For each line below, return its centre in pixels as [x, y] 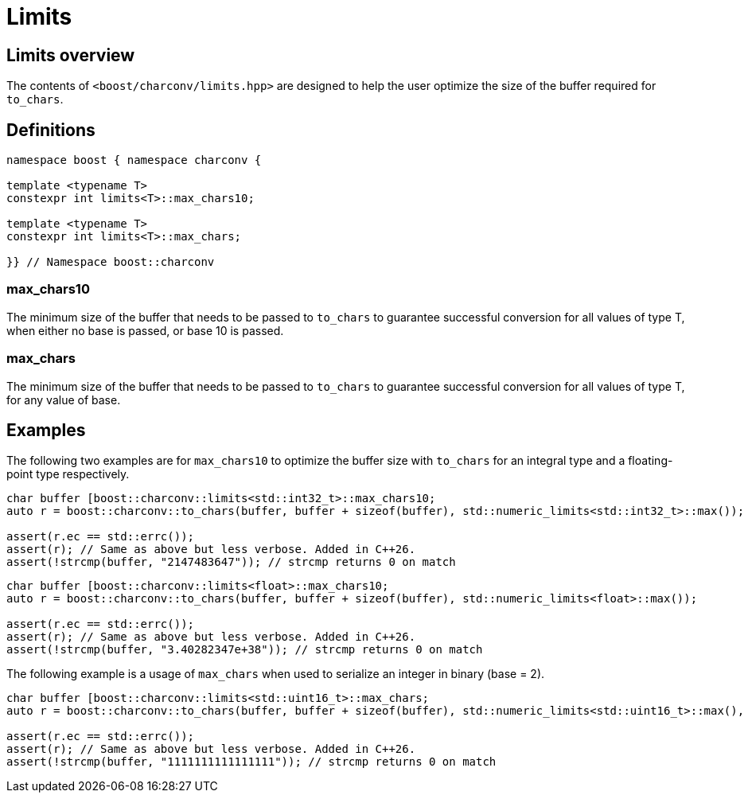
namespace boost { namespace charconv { [134, 160]
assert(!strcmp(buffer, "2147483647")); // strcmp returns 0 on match [231, 562]
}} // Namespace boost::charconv [111, 262]
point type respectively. [68, 474]
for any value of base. [64, 399]
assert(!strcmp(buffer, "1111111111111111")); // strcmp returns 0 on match [251, 762]
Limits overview [71, 55]
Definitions [51, 130]
